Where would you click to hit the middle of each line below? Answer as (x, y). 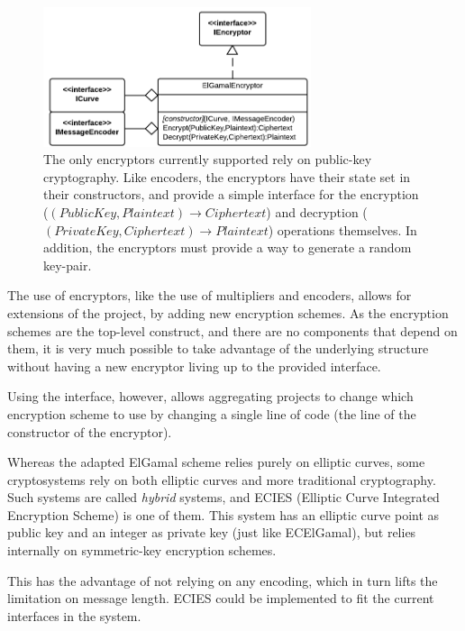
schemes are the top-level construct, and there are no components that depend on (232, 330)
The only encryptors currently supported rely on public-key (208, 159)
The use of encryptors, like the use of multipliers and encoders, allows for (210, 295)
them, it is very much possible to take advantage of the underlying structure (218, 348)
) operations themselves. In (342, 229)
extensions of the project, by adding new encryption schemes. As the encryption (228, 312)
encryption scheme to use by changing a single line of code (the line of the (212, 413)
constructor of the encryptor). (90, 431)
